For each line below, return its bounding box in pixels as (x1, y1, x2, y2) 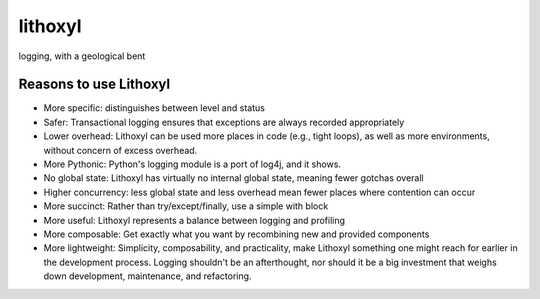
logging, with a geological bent (18, 50, 146, 62)
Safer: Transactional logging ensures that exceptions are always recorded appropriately (43, 116, 405, 128)
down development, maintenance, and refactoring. (43, 270, 252, 282)
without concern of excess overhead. (43, 144, 198, 156)
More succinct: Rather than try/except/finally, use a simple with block (43, 200, 329, 212)
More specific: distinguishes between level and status (43, 102, 265, 114)
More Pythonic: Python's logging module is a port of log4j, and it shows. (43, 158, 342, 170)
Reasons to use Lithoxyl (18, 76, 170, 93)
